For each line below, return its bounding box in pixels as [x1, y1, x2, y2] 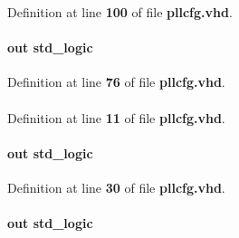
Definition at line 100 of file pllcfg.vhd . [7, 3, 233, 21]
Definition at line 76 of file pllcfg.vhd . [7, 72, 225, 91]
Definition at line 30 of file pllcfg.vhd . [7, 177, 225, 196]
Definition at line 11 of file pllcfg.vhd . [7, 108, 225, 127]
